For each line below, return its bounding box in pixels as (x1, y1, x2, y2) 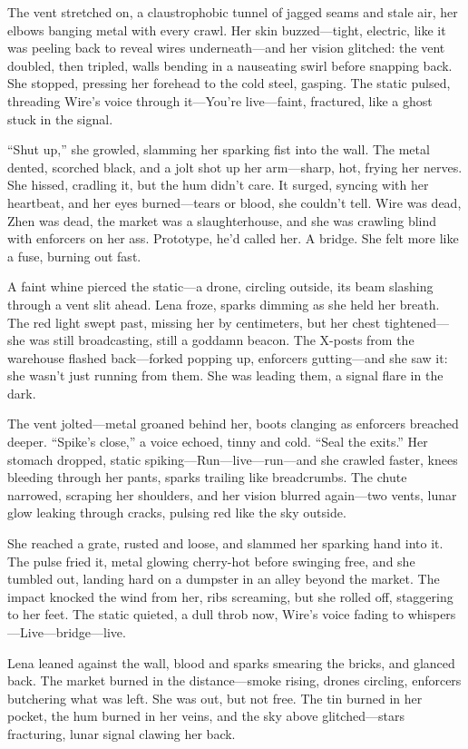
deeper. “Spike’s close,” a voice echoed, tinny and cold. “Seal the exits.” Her (7, 432, 428, 451)
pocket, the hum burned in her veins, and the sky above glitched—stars (7, 706, 405, 725)
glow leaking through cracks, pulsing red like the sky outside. (7, 503, 346, 522)
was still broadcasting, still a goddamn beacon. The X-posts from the (29, 330, 414, 350)
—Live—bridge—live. (7, 623, 126, 641)
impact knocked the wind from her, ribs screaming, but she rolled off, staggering (7, 586, 453, 606)
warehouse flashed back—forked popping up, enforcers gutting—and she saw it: (7, 348, 448, 367)
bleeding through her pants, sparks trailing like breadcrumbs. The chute (7, 468, 407, 487)
